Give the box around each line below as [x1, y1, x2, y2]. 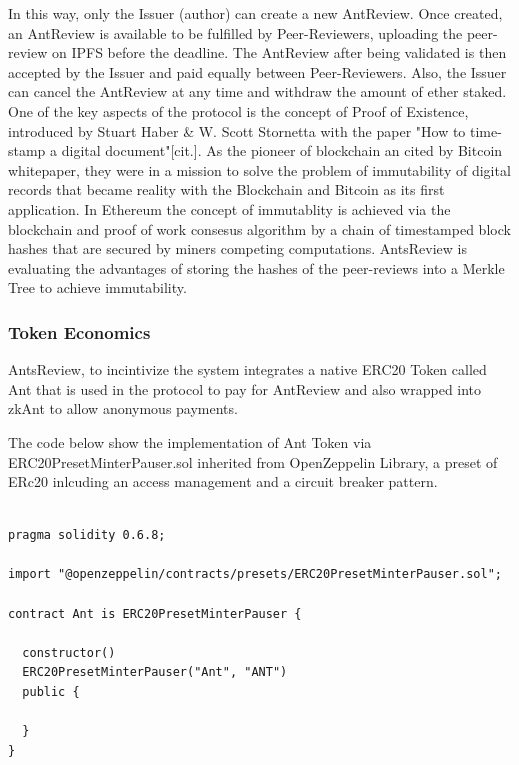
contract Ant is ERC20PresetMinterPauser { [8, 606, 302, 621]
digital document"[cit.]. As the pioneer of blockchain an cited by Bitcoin [61, 140, 503, 161]
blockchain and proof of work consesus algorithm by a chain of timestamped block [8, 218, 511, 239]
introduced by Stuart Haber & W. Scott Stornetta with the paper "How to [8, 120, 466, 141]
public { [22, 685, 80, 700]
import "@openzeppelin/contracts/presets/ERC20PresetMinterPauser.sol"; [8, 567, 502, 582]
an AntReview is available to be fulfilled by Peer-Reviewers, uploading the [8, 22, 463, 43]
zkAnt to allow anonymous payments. [8, 398, 238, 419]
